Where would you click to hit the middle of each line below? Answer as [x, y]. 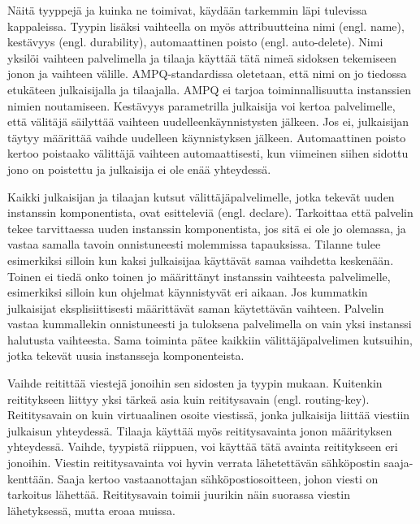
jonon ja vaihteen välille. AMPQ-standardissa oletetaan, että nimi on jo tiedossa [207, 74]
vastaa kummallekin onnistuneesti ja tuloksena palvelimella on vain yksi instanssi [210, 324]
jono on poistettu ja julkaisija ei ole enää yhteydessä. [139, 169]
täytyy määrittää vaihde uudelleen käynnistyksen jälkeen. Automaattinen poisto [207, 137]
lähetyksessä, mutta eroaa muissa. [91, 510]
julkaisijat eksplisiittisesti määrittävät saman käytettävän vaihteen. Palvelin [196, 307]
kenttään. [31, 478]
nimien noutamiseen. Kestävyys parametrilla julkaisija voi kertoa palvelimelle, [201, 105]
